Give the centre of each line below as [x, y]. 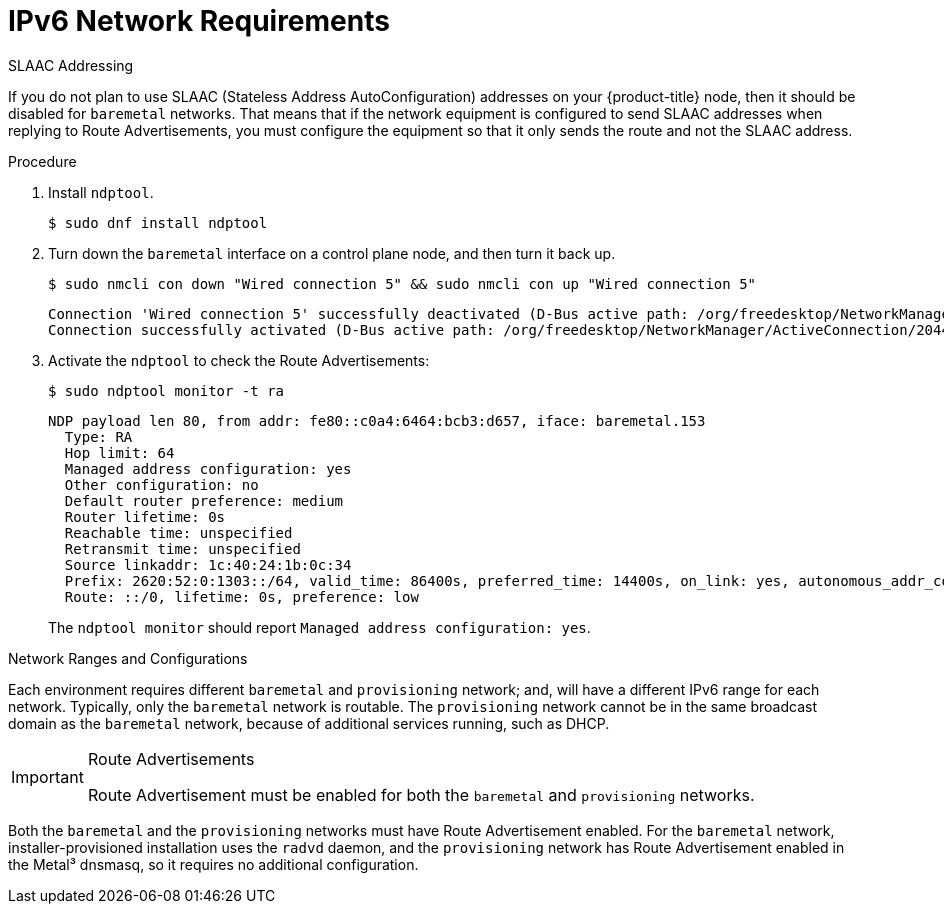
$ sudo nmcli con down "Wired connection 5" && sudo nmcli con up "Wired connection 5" [402, 283]
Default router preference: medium [204, 500]
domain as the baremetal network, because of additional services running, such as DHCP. [309, 723]
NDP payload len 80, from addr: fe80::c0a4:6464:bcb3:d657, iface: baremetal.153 [377, 420]
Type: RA [98, 436]
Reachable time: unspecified [178, 532]
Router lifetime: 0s [145, 516]
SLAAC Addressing [71, 65]
